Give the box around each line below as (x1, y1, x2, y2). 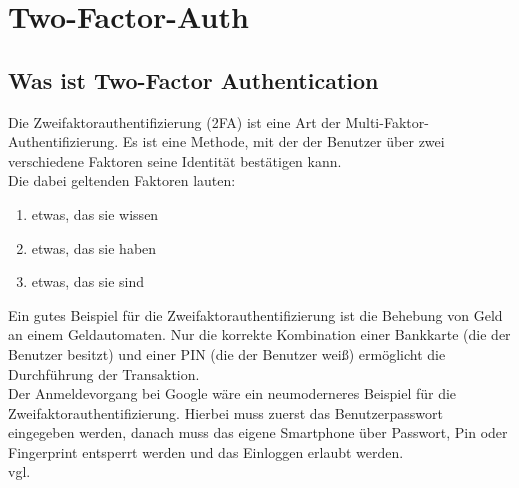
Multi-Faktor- (345, 111, 429, 132)
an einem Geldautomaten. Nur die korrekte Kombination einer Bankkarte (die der (8, 324, 511, 345)
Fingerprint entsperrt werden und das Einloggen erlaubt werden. (8, 441, 404, 462)
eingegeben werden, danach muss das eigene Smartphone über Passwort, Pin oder (8, 422, 508, 443)
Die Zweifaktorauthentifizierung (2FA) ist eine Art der (8, 111, 341, 132)
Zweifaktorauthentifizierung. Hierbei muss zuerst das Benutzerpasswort (8, 402, 443, 423)
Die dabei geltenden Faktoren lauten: (8, 170, 236, 191)
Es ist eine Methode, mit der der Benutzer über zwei (122, 131, 445, 152)
